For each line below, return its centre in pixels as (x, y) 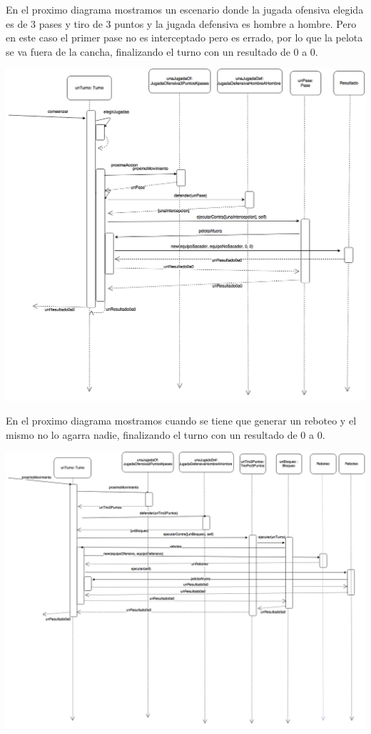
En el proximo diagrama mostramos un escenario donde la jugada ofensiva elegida (185, 9)
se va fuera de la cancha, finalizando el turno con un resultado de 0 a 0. (162, 51)
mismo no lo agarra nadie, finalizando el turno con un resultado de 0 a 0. (166, 434)
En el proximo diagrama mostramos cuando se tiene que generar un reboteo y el (181, 421)
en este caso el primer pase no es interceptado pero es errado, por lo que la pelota (184, 38)
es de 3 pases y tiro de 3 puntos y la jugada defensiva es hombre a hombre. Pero (181, 23)
